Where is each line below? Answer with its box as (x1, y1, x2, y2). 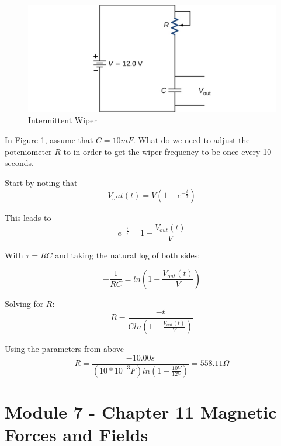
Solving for (5, 297, 44, 309)
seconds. (5, 157, 34, 169)
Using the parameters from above (5, 343, 124, 355)
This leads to (5, 212, 51, 224)
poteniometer (5, 145, 52, 157)
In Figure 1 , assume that (5, 134, 93, 146)
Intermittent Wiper (28, 114, 97, 126)
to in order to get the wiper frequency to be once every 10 (63, 145, 272, 157)
